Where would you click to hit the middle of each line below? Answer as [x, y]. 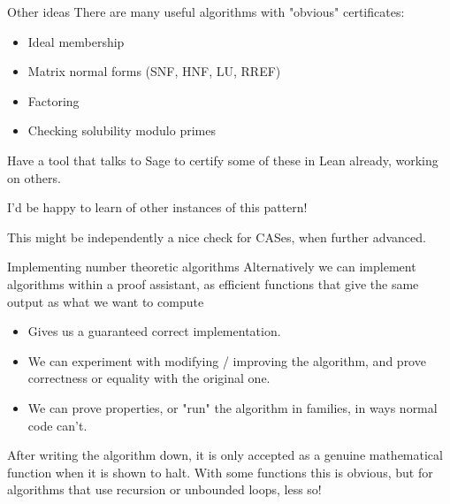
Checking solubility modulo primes [122, 130]
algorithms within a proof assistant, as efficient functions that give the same [213, 283]
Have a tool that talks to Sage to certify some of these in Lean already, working [223, 160]
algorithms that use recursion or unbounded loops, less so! [164, 489]
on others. [34, 177]
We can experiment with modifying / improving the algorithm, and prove [227, 360]
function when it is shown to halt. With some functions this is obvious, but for [220, 472]
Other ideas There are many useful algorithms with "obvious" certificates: [206, 11]
